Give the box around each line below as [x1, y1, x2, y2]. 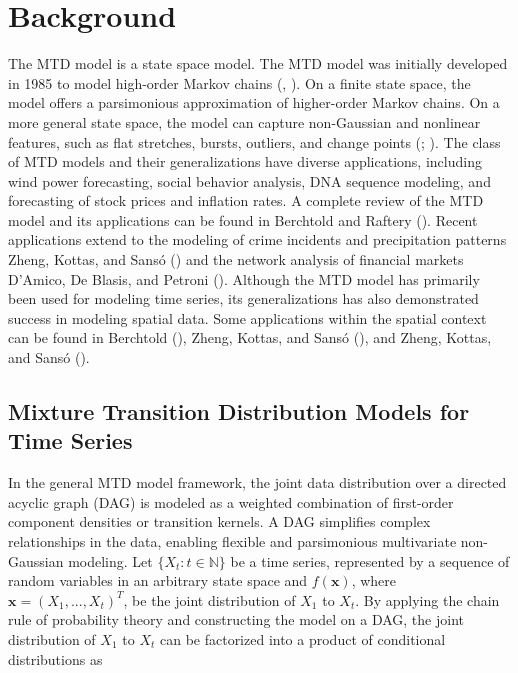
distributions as [8, 648, 103, 669]
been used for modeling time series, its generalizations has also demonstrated [8, 288, 479, 309]
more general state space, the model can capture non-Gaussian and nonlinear [8, 111, 481, 132]
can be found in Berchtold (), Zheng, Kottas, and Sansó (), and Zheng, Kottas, [8, 327, 492, 348]
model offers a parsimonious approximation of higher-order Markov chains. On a [8, 92, 500, 113]
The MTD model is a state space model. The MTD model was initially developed [8, 53, 508, 74]
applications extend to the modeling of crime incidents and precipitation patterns [8, 229, 507, 250]
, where [351, 570, 396, 591]
